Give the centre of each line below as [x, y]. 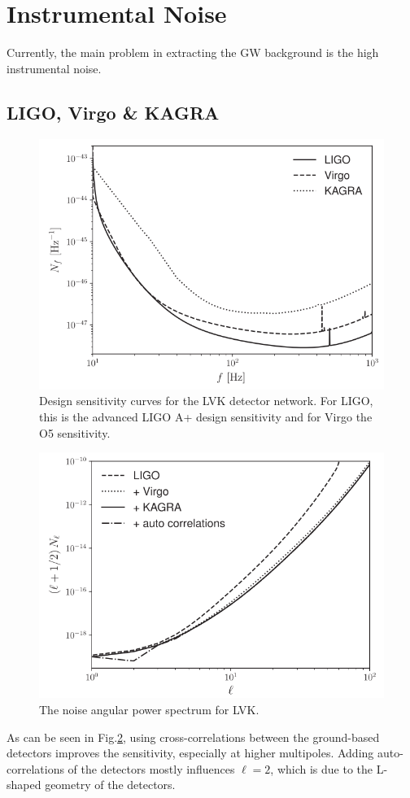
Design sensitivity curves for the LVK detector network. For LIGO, [206, 401]
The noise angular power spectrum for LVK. [149, 710]
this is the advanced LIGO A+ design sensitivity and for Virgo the [206, 416]
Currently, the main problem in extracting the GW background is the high [193, 52]
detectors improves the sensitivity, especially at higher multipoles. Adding [190, 753]
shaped [24, 785]
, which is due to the [322, 768]
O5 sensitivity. [75, 432]
